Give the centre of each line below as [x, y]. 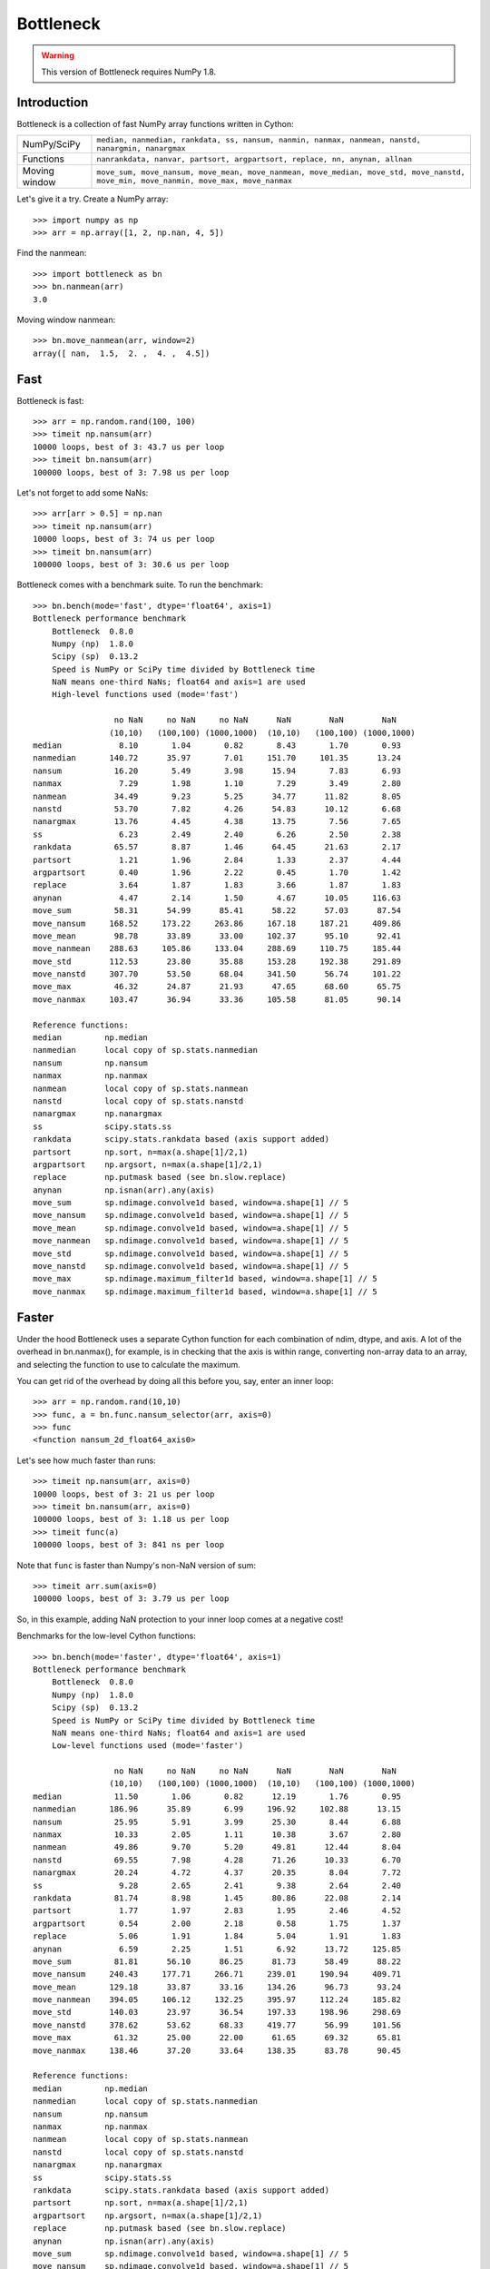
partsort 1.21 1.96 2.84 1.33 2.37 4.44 [217, 859]
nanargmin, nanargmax [141, 148]
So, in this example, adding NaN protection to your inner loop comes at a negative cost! [180, 1619]
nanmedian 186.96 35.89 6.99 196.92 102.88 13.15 [217, 1809]
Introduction [53, 102]
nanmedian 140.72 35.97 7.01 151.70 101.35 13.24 [217, 758]
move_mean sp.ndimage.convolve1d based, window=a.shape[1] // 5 [191, 1228]
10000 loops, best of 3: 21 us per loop [124, 1494]
